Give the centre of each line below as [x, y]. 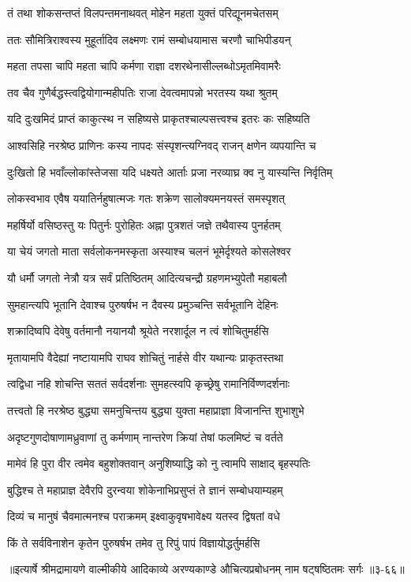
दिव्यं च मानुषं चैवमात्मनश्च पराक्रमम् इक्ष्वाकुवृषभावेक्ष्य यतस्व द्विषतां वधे [144, 516]
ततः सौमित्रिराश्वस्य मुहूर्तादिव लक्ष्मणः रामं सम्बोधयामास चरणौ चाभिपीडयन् [149, 39]
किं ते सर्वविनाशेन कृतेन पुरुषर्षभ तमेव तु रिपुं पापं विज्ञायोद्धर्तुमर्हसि [134, 542]
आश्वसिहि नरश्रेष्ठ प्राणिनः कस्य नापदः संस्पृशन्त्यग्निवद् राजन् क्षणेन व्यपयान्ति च [162, 145]
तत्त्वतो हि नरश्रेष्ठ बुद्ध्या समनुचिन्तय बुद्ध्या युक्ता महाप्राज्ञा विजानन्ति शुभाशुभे [156, 410]
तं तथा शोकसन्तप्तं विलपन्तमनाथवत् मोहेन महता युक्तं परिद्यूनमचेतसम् [143, 13]
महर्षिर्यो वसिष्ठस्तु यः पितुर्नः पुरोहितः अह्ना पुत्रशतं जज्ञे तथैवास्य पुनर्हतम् [144, 224]
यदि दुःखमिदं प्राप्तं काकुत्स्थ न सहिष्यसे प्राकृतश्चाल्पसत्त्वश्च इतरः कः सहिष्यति [159, 119]
